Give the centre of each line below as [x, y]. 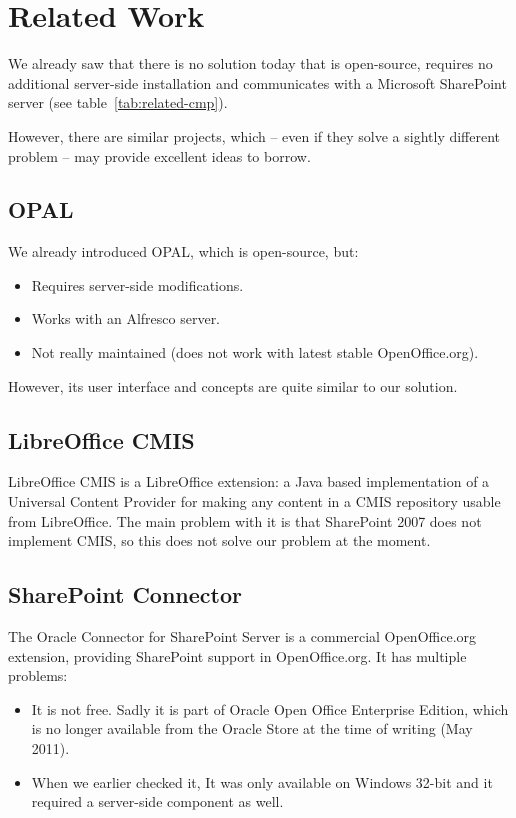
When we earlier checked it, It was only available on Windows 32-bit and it [262, 781]
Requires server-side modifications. [137, 284]
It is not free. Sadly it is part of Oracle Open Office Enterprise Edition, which [270, 708]
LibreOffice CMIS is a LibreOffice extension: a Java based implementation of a [249, 481]
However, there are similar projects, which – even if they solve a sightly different [254, 135]
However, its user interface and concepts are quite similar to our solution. [233, 385]
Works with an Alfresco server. [126, 318]
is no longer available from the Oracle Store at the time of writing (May [252, 728]
